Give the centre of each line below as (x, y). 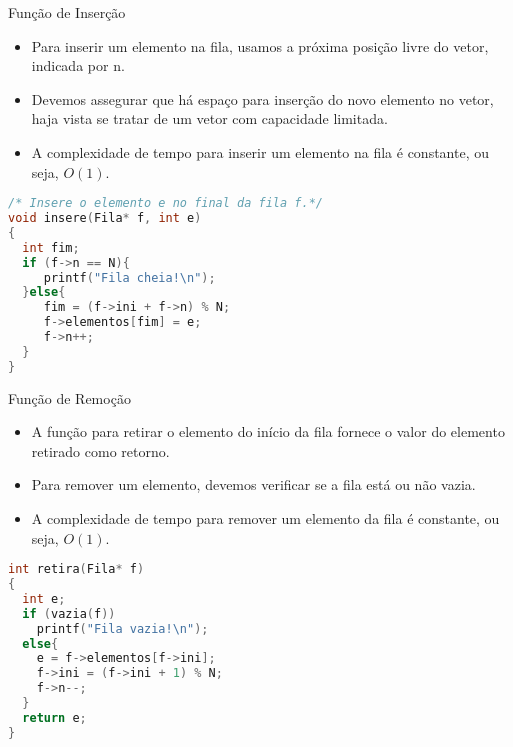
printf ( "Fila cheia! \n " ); (129, 277)
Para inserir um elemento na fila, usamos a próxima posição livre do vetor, (260, 45)
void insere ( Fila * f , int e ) (105, 218)
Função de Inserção (67, 12)
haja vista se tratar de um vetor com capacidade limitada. (209, 118)
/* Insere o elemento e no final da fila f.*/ (165, 203)
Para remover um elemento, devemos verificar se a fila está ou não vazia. (253, 484)
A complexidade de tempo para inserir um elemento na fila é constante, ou (260, 151)
